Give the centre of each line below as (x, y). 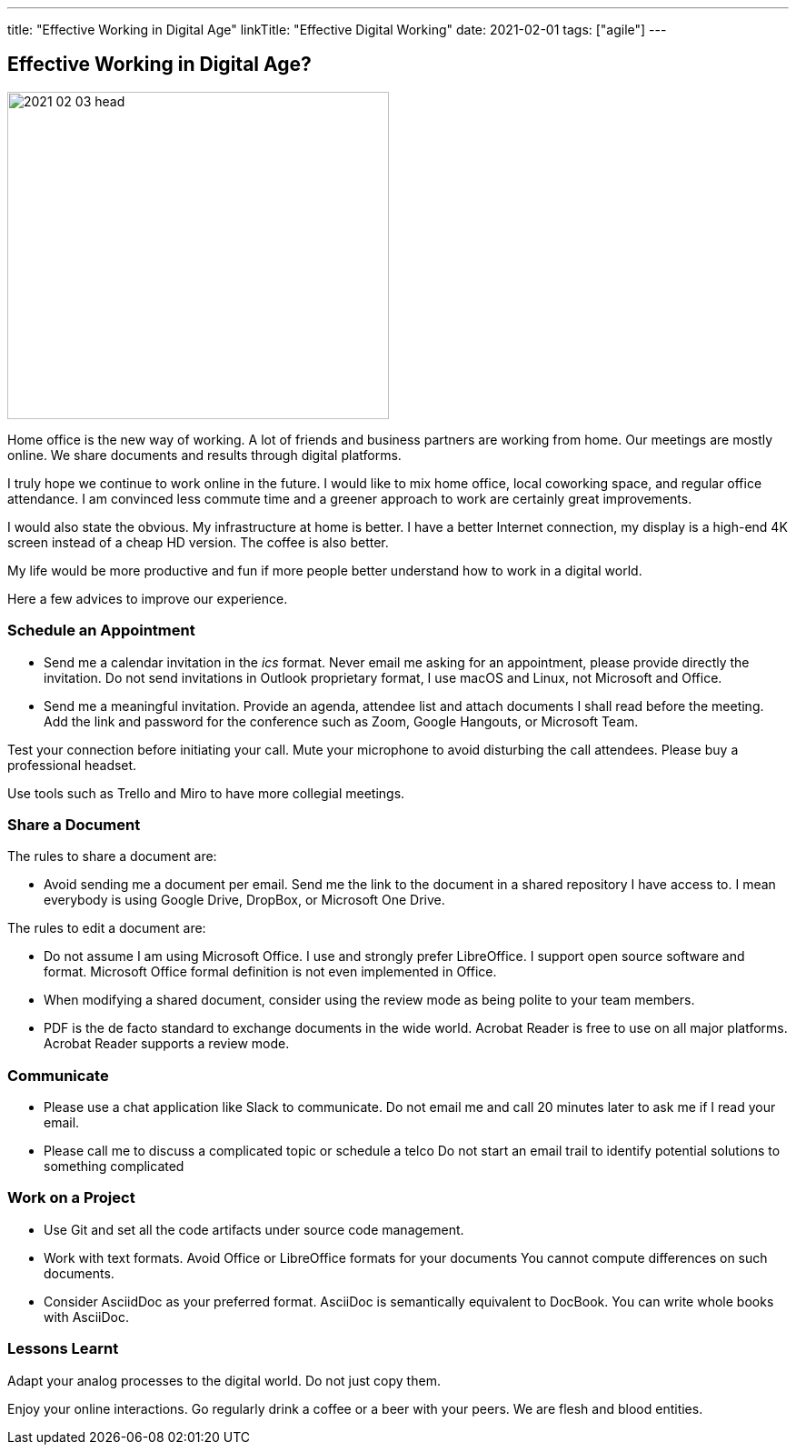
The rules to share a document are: (112, 856)
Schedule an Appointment (101, 631)
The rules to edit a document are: (107, 928)
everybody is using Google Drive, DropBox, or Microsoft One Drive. (244, 900)
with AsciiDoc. (87, 1317)
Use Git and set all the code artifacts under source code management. (254, 1229)
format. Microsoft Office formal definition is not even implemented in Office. (270, 972)
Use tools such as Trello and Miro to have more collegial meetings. (206, 793)
